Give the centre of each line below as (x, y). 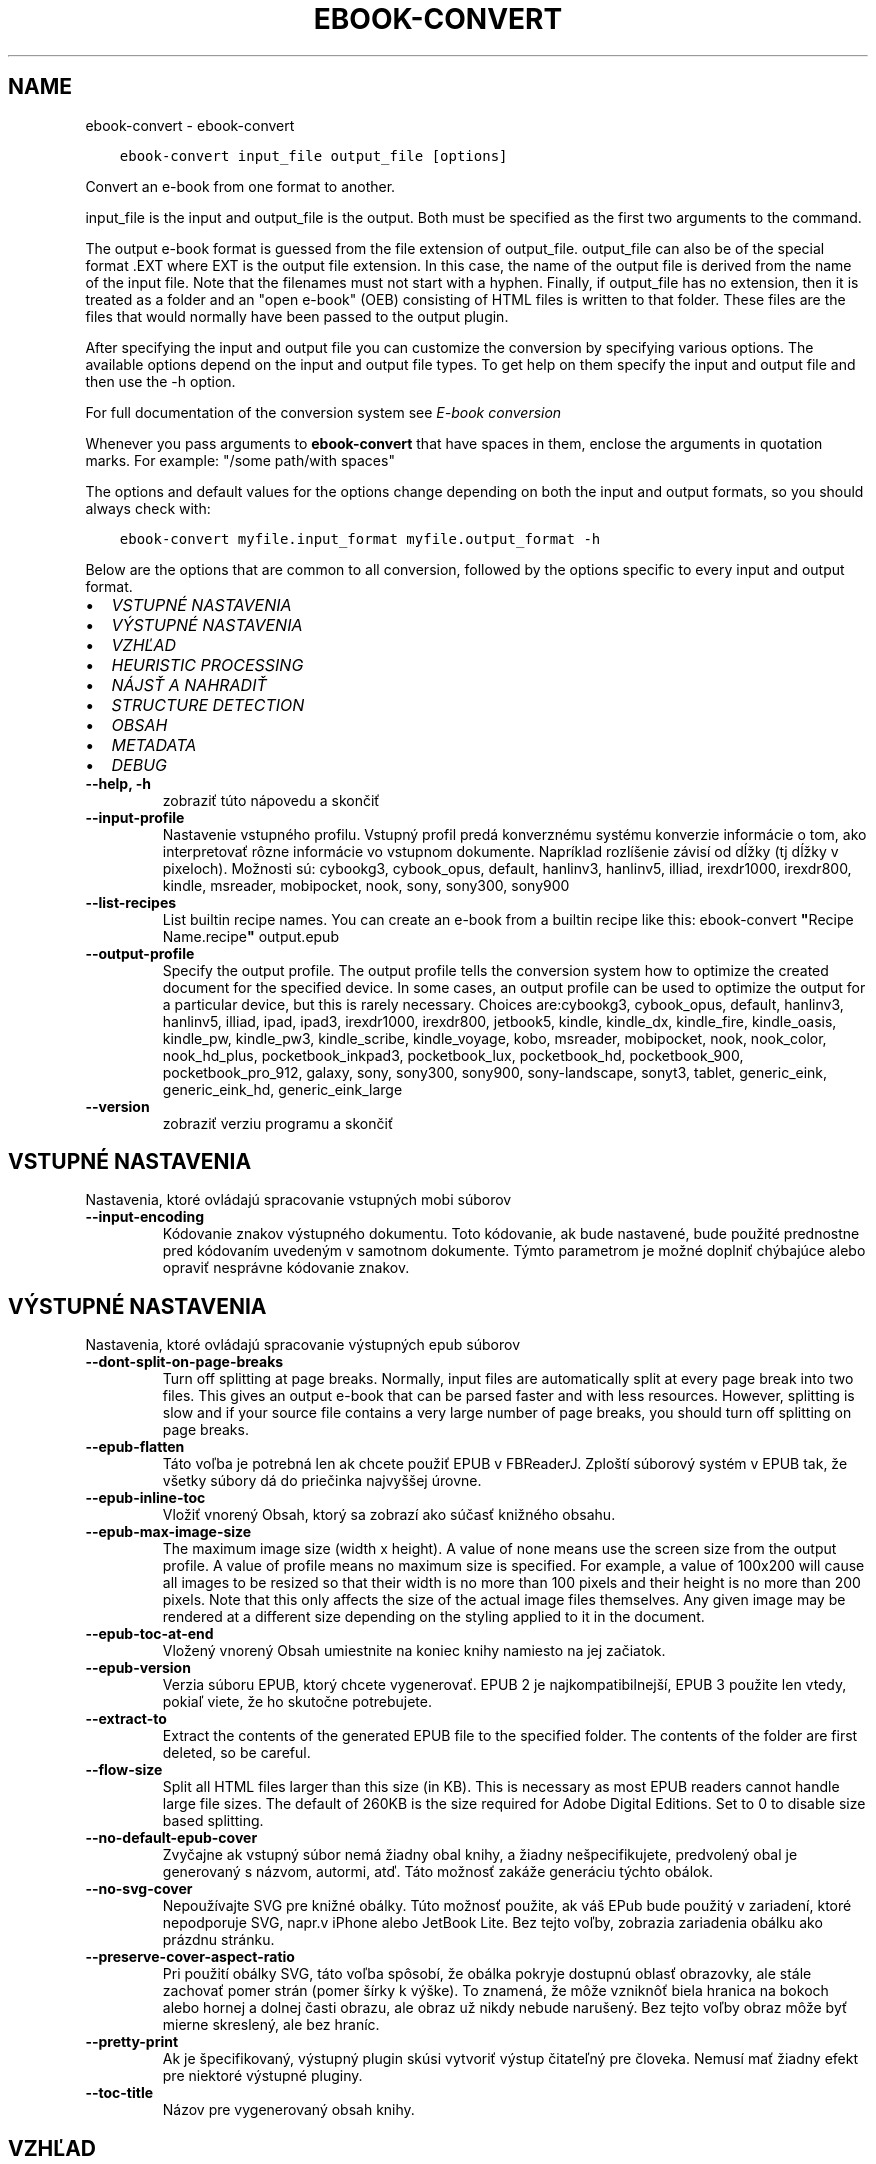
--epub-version (138, 1668)
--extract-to (126, 1719)
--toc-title (119, 2093)
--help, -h (118, 783)
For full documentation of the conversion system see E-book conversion (323, 412)
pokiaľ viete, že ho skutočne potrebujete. (297, 1702)
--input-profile (135, 817)
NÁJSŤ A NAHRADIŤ (189, 684)
